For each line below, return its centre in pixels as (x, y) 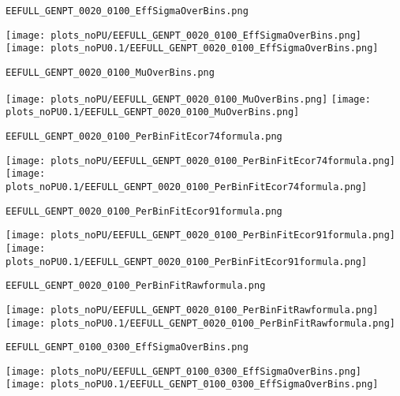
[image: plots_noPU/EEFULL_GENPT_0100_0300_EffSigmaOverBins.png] (184, 371)
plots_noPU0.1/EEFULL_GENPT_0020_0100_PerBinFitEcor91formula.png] (187, 262)
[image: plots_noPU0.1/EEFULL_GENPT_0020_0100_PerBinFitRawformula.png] (200, 323)
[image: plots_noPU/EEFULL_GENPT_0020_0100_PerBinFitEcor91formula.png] (200, 235)
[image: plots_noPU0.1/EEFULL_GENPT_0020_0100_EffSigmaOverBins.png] (192, 49)
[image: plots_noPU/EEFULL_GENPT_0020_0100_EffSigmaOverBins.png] (184, 35)
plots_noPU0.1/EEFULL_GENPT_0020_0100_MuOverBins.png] (153, 112)
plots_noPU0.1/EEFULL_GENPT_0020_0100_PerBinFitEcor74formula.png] (187, 187)
